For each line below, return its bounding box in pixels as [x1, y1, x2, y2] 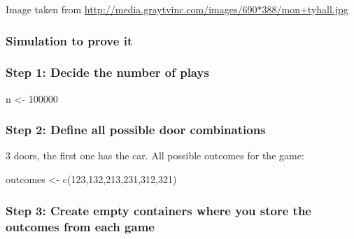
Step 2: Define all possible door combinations [6, 121, 266, 138]
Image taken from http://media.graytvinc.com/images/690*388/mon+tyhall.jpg [6, 2, 348, 16]
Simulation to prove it [6, 31, 133, 49]
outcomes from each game [6, 217, 155, 235]
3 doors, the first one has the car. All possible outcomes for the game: [6, 148, 304, 163]
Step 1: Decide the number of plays [6, 64, 209, 81]
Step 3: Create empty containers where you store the [6, 201, 311, 219]
